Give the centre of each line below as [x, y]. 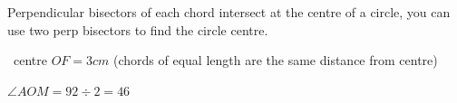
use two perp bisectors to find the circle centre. [138, 29]
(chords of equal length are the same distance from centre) [276, 60]
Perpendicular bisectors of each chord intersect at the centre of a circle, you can [229, 12]
